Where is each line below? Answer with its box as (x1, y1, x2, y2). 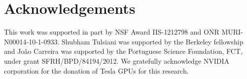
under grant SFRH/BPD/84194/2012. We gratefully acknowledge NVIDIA (4, 55, 230, 66)
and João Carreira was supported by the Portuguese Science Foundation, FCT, (4, 46, 243, 56)
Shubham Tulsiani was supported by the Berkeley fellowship (62, 36, 244, 46)
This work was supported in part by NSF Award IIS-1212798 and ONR (4, 27, 219, 37)
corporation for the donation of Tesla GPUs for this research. (4, 65, 189, 76)
